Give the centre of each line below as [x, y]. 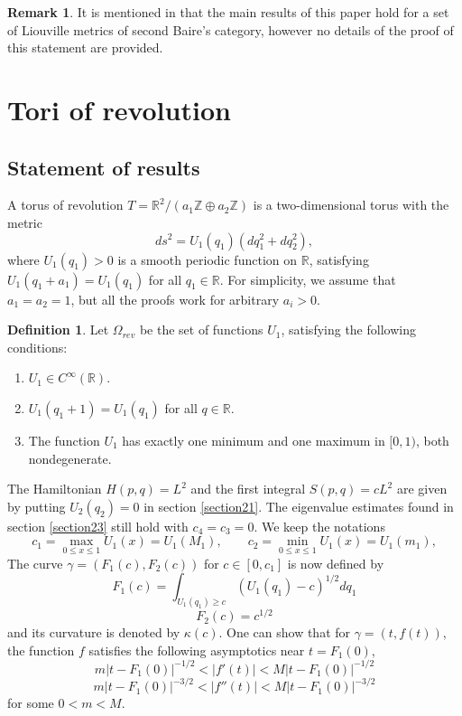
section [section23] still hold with [98, 526]
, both [432, 440]
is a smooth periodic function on [208, 259]
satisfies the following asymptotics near [197, 650]
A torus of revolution [65, 205]
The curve [35, 563]
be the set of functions [201, 330]
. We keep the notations [319, 526]
